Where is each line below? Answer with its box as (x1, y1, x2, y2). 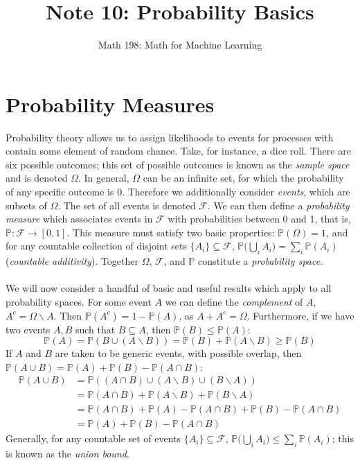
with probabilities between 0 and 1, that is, (168, 211, 351, 226)
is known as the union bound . (6, 446, 129, 461)
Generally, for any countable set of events (6, 431, 181, 446)
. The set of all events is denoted (57, 198, 196, 212)
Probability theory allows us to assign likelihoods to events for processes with (6, 130, 334, 144)
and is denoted (6, 171, 68, 185)
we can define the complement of (165, 294, 303, 308)
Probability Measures (6, 89, 215, 118)
